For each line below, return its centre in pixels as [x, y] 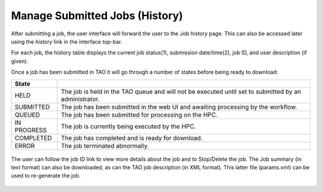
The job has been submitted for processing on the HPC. [139, 115]
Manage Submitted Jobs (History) [97, 16]
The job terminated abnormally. [105, 145]
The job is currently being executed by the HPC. [129, 126]
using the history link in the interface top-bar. [67, 41]
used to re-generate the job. [46, 176]
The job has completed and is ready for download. [132, 138]
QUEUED [27, 115]
